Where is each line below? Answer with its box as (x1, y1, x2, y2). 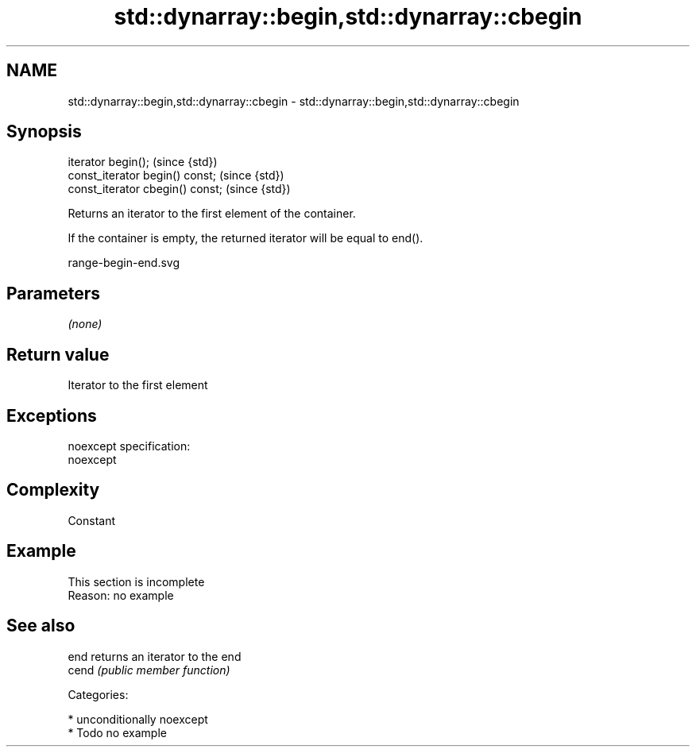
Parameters (6, 283, 100, 303)
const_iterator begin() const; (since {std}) (68, 168, 284, 183)
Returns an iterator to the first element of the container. (68, 207, 356, 221)
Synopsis (6, 122, 82, 142)
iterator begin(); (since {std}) (68, 155, 218, 169)
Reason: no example (68, 588, 174, 602)
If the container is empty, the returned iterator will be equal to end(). (68, 231, 423, 245)
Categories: (68, 687, 129, 701)
